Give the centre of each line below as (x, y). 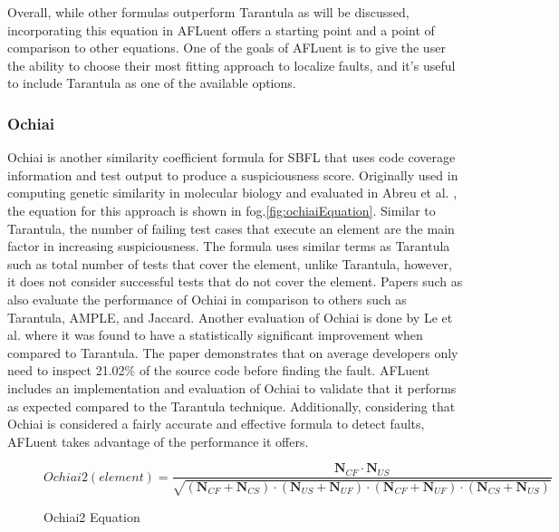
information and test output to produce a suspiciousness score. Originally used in (233, 174)
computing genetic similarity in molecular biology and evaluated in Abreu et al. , (232, 193)
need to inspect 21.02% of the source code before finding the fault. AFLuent (219, 370)
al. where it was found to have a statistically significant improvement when (215, 335)
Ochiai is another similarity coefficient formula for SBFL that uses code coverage (231, 157)
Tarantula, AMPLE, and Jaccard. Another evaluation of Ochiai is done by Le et (230, 317)
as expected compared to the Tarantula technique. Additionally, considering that (231, 406)
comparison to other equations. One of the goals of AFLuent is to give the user (226, 48)
